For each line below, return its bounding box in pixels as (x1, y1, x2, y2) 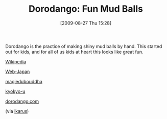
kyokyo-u (5, 88, 26, 94)
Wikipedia (5, 58, 27, 64)
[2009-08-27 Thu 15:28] (60, 20, 112, 26)
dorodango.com (5, 98, 39, 104)
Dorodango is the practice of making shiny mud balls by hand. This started (5, 43, 162, 49)
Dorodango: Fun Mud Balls (29, 3, 143, 15)
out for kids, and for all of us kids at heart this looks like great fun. (5, 49, 144, 55)
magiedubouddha (5, 78, 42, 84)
